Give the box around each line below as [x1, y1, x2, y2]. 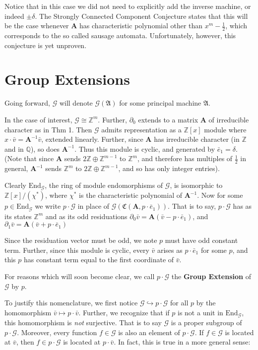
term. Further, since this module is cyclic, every [4, 244, 149, 255]
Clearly [4, 179, 26, 190]
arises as [157, 244, 183, 255]
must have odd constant [165, 235, 238, 245]
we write [35, 201, 61, 211]
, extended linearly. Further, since [41, 134, 143, 144]
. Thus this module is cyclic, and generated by [74, 143, 215, 154]
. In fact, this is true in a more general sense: [114, 337, 251, 347]
